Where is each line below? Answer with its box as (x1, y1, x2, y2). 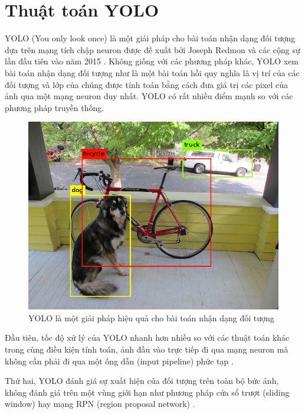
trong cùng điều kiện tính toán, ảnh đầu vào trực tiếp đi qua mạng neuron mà (5, 343, 288, 356)
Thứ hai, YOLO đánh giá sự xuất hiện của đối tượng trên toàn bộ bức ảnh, (5, 374, 279, 387)
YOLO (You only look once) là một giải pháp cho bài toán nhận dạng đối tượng (5, 32, 296, 44)
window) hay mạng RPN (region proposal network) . (5, 397, 195, 410)
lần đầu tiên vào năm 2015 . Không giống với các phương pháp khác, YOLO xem (5, 55, 299, 67)
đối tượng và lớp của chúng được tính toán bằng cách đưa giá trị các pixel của (5, 78, 288, 90)
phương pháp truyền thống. (5, 101, 104, 113)
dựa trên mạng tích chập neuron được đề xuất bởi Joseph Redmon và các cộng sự (5, 43, 300, 56)
